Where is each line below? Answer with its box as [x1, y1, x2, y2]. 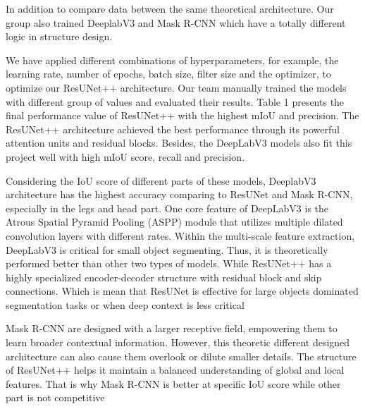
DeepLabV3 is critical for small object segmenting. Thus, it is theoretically [6, 242, 328, 257]
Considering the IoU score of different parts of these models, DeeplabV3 [6, 173, 316, 188]
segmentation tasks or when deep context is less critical [6, 297, 245, 312]
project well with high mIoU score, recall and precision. [6, 149, 245, 164]
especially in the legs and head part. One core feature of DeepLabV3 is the [6, 200, 329, 215]
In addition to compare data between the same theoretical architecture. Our [6, 1, 334, 16]
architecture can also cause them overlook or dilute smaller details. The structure [6, 348, 357, 363]
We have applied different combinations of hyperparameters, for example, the [6, 52, 339, 67]
